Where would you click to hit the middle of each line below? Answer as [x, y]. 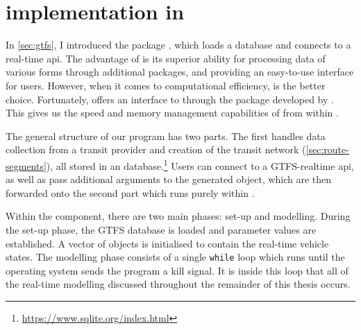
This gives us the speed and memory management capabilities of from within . [172, 113]
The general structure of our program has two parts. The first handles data [166, 136]
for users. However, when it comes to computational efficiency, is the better [166, 85]
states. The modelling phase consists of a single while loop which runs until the [175, 257]
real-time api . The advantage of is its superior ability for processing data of [166, 58]
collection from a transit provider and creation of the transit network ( [156, 149]
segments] [26, 165]
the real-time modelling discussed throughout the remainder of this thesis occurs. [178, 284]
